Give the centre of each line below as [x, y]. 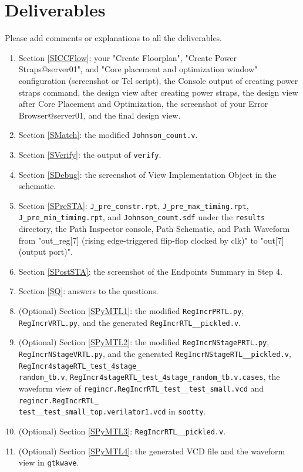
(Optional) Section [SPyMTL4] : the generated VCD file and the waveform [152, 451]
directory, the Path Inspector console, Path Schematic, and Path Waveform [154, 229]
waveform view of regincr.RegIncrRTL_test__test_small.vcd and [141, 388]
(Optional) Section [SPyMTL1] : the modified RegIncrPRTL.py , [131, 311]
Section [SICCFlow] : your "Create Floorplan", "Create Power [127, 57]
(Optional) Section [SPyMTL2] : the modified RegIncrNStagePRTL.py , [144, 342]
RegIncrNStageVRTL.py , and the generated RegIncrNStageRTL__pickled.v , [155, 354]
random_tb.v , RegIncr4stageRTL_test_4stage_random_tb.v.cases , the [149, 377]
